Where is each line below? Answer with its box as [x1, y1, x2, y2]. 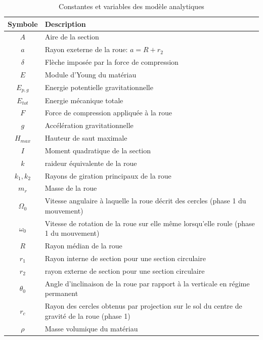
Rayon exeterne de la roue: [45, 44, 128, 55]
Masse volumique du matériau [45, 323, 138, 333]
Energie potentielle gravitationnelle [45, 82, 153, 93]
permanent [45, 288, 78, 299]
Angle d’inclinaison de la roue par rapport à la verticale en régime [45, 278, 250, 288]
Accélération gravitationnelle [45, 120, 134, 131]
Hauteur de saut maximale [45, 133, 127, 143]
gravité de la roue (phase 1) [45, 310, 130, 321]
